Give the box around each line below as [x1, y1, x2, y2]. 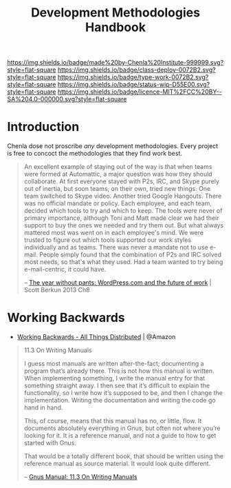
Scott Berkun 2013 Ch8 [23, 286, 91, 294]
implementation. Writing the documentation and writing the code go [23, 396, 216, 405]
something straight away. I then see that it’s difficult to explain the [23, 381, 210, 390]
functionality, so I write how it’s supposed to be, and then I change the [23, 389, 223, 397]
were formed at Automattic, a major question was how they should [23, 170, 212, 179]
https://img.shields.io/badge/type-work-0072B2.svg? [57, 73, 209, 81]
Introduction [7, 119, 80, 135]
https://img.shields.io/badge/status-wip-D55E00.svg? [57, 81, 210, 89]
